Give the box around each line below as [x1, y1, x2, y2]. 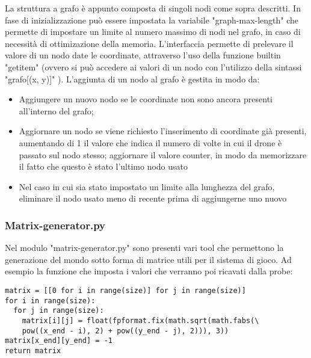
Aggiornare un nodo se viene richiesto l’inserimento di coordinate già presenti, [19, 125, 307, 137]
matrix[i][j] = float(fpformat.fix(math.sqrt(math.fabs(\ [22, 316, 259, 325]
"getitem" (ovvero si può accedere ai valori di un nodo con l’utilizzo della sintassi [5, 60, 302, 73]
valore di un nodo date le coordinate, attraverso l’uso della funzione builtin [5, 49, 281, 61]
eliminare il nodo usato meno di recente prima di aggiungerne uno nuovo [19, 192, 287, 205]
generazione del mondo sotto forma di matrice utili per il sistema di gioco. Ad [5, 253, 292, 265]
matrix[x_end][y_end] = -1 [5, 336, 112, 345]
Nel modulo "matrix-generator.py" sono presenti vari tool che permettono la [5, 241, 284, 254]
